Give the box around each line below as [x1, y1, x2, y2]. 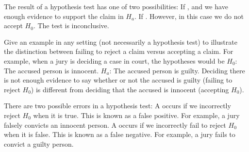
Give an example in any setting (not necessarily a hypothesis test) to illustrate [4, 36, 237, 47]
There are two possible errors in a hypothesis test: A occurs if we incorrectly [4, 101, 231, 111]
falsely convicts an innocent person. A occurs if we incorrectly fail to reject [4, 119, 226, 130]
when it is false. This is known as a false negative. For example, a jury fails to [4, 129, 235, 139]
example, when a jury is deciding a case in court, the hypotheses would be [4, 55, 225, 66]
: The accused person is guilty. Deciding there [109, 65, 245, 75]
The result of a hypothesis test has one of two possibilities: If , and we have [4, 1, 228, 11]
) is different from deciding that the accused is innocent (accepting [31, 84, 229, 94]
